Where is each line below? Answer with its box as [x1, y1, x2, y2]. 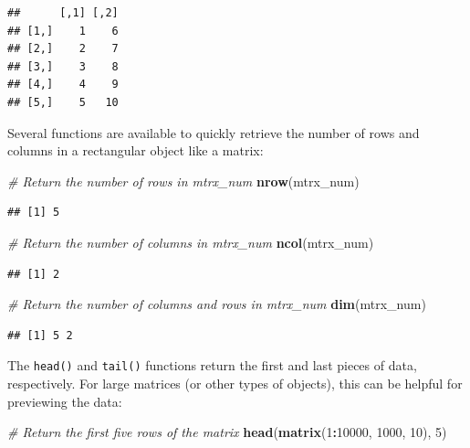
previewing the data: [7, 391, 122, 411]
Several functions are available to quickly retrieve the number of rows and [7, 123, 420, 142]
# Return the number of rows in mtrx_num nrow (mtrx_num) [7, 171, 360, 190]
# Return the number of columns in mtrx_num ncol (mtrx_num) [7, 232, 374, 251]
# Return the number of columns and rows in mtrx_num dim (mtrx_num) [7, 294, 426, 314]
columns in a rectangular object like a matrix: [7, 141, 264, 160]
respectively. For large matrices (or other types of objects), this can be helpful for [7, 373, 463, 392]
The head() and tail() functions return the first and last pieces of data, [7, 356, 417, 375]
